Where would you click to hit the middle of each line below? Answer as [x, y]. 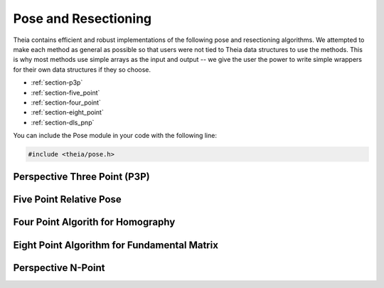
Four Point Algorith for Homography [94, 222]
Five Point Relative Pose [68, 199]
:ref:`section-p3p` [57, 82]
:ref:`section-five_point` [65, 92]
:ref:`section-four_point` [66, 102]
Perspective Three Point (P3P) [81, 177]
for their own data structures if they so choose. [82, 69]
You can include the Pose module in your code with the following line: [115, 136]
